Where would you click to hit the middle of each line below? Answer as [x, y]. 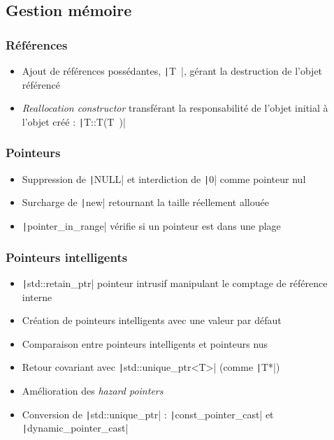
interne [37, 296]
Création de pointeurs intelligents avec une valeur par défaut [152, 320]
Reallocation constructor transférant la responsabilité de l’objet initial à [175, 108]
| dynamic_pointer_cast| [75, 428]
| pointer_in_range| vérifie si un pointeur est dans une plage [151, 226]
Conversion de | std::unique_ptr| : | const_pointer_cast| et [148, 414]
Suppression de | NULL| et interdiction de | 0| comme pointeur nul [164, 178]
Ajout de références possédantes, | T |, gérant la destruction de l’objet [172, 71]
